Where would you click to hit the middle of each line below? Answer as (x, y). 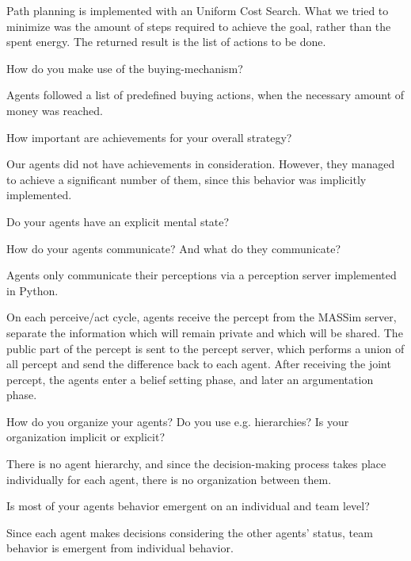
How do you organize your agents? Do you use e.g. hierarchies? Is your (178, 421)
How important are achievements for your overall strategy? (149, 137)
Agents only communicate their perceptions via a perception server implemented (202, 275)
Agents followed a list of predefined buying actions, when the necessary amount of (205, 95)
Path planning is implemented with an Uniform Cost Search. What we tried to (198, 10)
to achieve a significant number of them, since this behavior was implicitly (186, 179)
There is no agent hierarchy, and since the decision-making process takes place (196, 464)
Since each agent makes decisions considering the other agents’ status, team (190, 532)
